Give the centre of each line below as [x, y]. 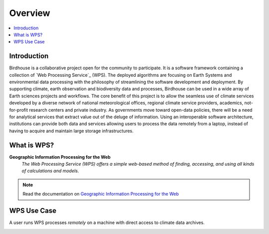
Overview [30, 13]
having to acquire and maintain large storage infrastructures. [71, 131]
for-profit [19, 110]
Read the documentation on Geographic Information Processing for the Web [101, 194]
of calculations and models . [50, 171]
